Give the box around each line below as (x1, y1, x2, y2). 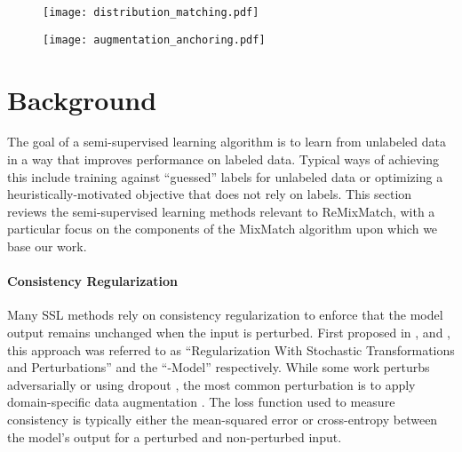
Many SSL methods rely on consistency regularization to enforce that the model (7, 305, 443, 324)
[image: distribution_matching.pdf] (43, 6, 259, 19)
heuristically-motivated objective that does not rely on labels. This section (7, 185, 412, 203)
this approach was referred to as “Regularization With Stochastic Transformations (7, 340, 455, 359)
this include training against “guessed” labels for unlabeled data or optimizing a (7, 167, 443, 186)
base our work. (7, 237, 87, 255)
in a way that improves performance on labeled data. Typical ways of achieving (7, 150, 439, 169)
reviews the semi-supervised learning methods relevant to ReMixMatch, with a (7, 202, 435, 220)
